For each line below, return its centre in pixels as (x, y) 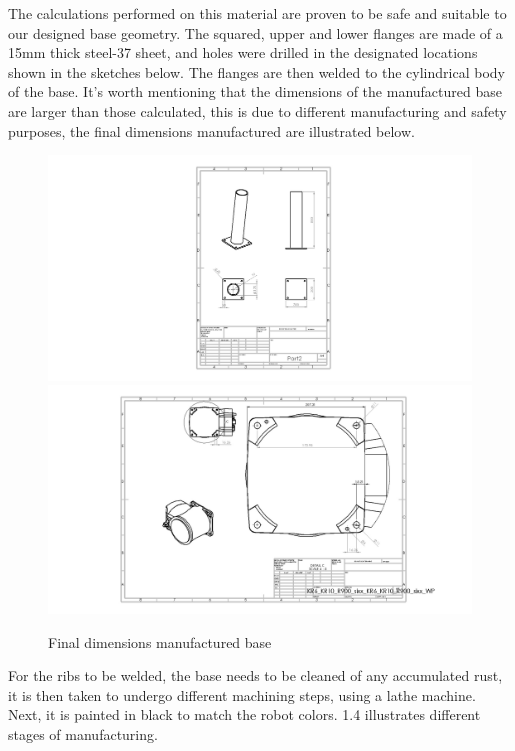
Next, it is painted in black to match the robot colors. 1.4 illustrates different (244, 714)
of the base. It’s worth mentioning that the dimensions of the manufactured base (255, 91)
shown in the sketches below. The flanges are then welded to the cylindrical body (256, 71)
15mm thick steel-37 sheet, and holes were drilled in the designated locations (243, 52)
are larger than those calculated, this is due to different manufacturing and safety (257, 110)
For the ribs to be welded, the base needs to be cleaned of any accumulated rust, (255, 675)
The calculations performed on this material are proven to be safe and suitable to (257, 13)
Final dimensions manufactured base (160, 641)
